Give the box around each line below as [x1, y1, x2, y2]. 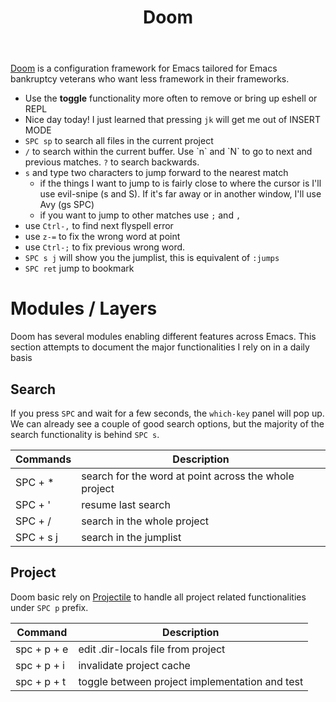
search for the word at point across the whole [81, 469, 295, 483]
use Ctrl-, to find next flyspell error [24, 220, 174, 232]
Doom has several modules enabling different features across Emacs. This [10, 331, 317, 343]
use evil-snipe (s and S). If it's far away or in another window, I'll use [39, 188, 322, 200]
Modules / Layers [10, 297, 158, 320]
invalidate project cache [78, 658, 191, 672]
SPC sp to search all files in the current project [24, 135, 214, 147]
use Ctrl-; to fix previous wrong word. [24, 241, 186, 253]
